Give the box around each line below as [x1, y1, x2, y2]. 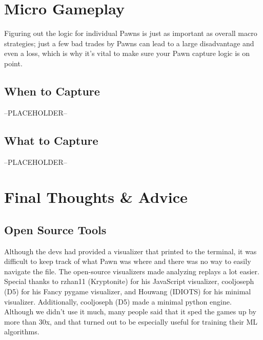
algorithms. [4, 326, 39, 337]
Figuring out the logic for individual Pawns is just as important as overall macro [4, 28, 257, 39]
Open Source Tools [4, 221, 107, 237]
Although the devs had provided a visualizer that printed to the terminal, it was [4, 245, 257, 256]
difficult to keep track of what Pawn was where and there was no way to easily [4, 256, 251, 267]
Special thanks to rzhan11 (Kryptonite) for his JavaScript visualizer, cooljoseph [4, 276, 254, 287]
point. [4, 58, 23, 68]
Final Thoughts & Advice [4, 186, 188, 207]
